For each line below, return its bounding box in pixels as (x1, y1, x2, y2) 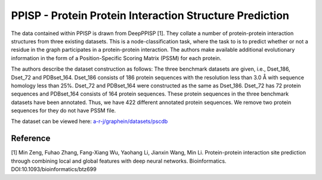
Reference (11, 134, 51, 144)
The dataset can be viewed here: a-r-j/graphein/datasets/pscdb (11, 118, 168, 125)
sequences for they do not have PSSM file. (11, 107, 116, 114)
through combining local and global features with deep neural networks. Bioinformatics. (11, 157, 227, 165)
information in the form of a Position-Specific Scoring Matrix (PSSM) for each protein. (11, 54, 222, 62)
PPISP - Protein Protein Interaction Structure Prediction (11, 9, 289, 22)
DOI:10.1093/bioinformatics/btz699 (11, 166, 97, 173)
